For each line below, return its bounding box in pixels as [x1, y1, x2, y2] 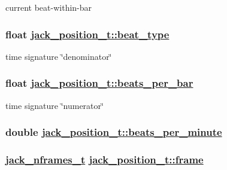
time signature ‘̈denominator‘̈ [5, 50, 112, 62]
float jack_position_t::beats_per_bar [5, 75, 193, 90]
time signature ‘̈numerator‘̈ [5, 99, 104, 111]
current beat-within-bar [5, 1, 92, 13]
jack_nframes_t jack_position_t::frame [5, 151, 204, 166]
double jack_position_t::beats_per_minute [5, 125, 222, 139]
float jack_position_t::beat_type [5, 26, 170, 41]
